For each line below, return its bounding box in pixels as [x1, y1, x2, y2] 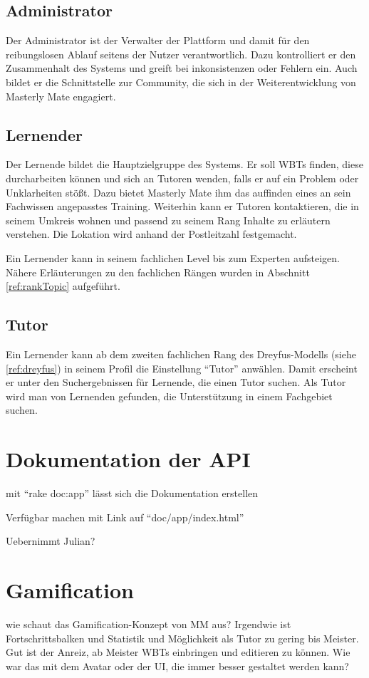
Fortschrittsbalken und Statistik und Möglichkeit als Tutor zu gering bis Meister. [6, 630, 359, 645]
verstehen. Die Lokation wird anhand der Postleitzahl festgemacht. [6, 226, 297, 241]
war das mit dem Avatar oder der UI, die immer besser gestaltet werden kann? [6, 658, 349, 673]
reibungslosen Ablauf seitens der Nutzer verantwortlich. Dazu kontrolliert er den [6, 46, 356, 61]
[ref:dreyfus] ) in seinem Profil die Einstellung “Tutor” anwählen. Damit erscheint [6, 360, 358, 375]
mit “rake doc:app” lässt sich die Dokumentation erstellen [6, 486, 259, 501]
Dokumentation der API [6, 444, 251, 474]
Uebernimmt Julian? [6, 533, 95, 548]
